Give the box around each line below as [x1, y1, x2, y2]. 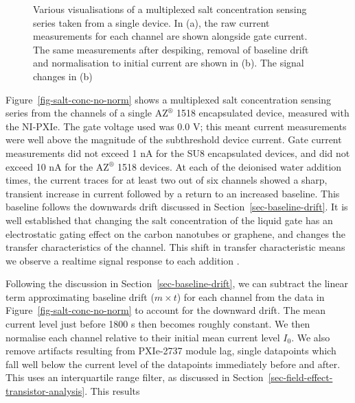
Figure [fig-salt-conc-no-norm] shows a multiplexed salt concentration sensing [5, 92, 332, 106]
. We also [291, 330, 330, 344]
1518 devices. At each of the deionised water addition [117, 159, 342, 173]
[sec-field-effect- [268, 370, 333, 384]
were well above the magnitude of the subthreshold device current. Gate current [5, 132, 342, 147]
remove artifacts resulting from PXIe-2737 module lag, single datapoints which [5, 343, 336, 358]
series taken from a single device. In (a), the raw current [33, 15, 270, 29]
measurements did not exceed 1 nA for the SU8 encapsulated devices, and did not [5, 145, 350, 160]
